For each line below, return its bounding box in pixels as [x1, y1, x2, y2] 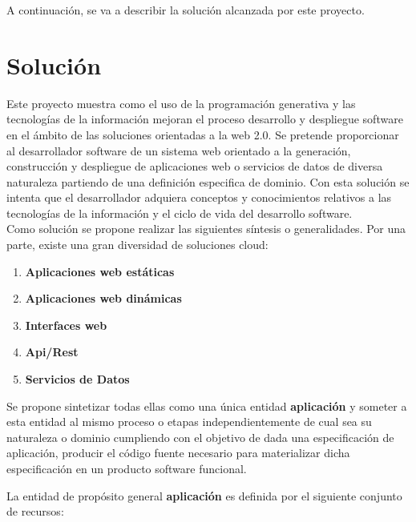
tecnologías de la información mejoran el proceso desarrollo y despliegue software [6, 110, 403, 127]
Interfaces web [25, 316, 107, 333]
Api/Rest [25, 343, 79, 360]
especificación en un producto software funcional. [6, 460, 247, 476]
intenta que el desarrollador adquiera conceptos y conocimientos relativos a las [6, 189, 392, 206]
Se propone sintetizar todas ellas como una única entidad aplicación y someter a [6, 397, 407, 414]
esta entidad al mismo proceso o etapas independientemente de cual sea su [6, 413, 372, 430]
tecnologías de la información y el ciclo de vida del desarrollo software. [6, 204, 353, 221]
